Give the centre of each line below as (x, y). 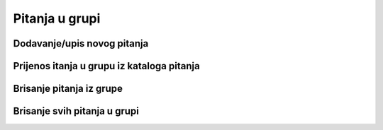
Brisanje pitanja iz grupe (68, 89)
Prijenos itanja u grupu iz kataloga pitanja (106, 66)
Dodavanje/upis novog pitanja (81, 43)
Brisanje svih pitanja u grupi (76, 111)
